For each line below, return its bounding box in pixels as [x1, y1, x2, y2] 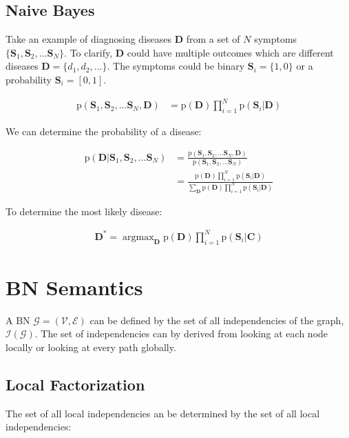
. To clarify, [64, 45, 113, 59]
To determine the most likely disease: [6, 203, 162, 218]
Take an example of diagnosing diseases [6, 32, 172, 46]
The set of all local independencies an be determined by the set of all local [6, 406, 320, 420]
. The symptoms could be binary [107, 59, 245, 73]
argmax [123, 232, 154, 242]
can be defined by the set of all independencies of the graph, [89, 312, 344, 327]
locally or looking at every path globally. [6, 340, 176, 355]
